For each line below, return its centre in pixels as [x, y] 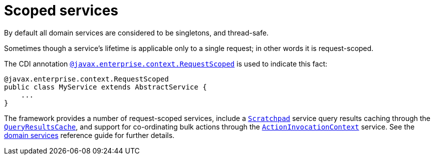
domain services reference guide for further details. [89, 135]
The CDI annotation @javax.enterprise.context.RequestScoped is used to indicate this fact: [166, 63]
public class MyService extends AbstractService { [105, 87]
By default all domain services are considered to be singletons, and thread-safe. [136, 32]
